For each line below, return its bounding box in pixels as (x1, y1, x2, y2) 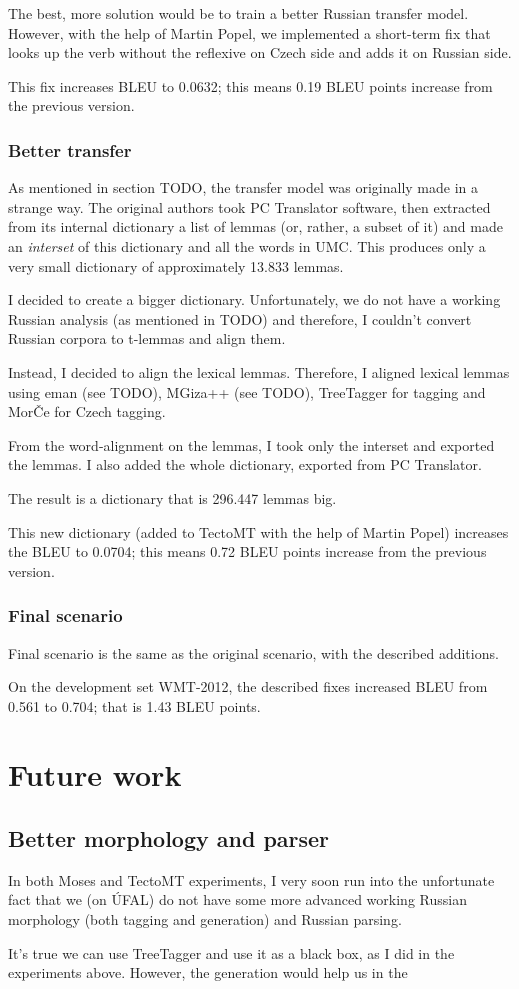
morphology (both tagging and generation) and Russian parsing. (8, 909, 402, 930)
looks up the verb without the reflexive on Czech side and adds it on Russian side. (8, 42, 512, 63)
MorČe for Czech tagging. (8, 401, 166, 422)
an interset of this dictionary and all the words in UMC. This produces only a (8, 235, 486, 256)
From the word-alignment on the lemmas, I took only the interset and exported (8, 434, 495, 455)
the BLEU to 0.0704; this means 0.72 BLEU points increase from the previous (8, 541, 487, 562)
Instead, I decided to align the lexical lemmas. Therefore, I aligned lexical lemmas (8, 361, 510, 382)
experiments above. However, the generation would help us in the (8, 962, 408, 983)
